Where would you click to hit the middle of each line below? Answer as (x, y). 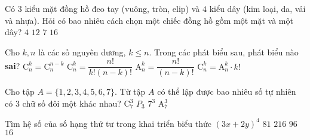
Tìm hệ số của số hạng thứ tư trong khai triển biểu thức (108, 123)
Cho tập (20, 91)
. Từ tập (130, 91)
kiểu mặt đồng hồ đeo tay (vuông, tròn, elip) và (112, 8)
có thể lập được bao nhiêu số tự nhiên (227, 91)
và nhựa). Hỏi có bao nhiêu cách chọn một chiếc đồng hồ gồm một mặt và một (149, 20)
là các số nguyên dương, (82, 52)
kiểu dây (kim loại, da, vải (257, 8)
